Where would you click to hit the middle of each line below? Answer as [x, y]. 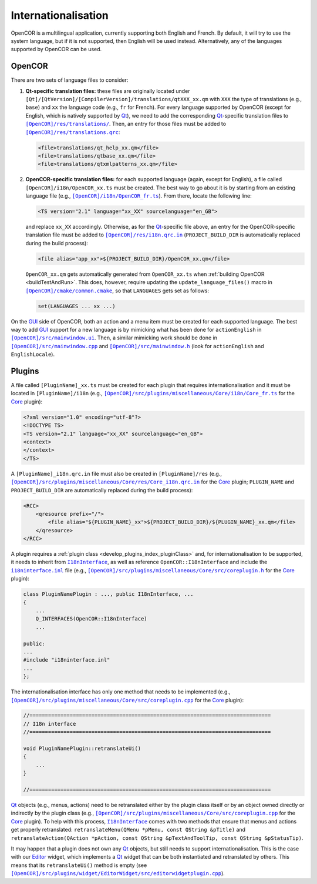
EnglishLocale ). [33, 354]
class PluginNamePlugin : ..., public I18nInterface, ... [108, 594]
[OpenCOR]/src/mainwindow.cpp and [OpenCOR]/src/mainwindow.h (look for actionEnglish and [137, 346]
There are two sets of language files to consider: [70, 80]
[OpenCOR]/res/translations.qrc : [73, 132]
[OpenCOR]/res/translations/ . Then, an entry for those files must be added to [126, 124]
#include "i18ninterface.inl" [67, 660]
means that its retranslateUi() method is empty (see [79, 865]
